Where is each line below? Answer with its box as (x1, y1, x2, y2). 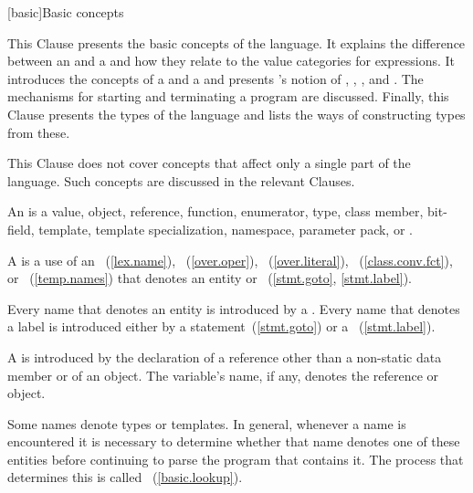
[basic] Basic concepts (7, 3, 124, 21)
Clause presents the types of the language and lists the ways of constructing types (7, 104, 466, 123)
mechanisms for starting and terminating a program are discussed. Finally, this (7, 87, 449, 106)
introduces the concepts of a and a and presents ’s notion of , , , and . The (7, 68, 424, 88)
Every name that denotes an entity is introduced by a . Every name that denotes (7, 299, 460, 318)
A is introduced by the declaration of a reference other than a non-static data (7, 347, 442, 366)
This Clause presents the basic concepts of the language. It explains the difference (7, 33, 466, 52)
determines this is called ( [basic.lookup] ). (7, 467, 243, 487)
